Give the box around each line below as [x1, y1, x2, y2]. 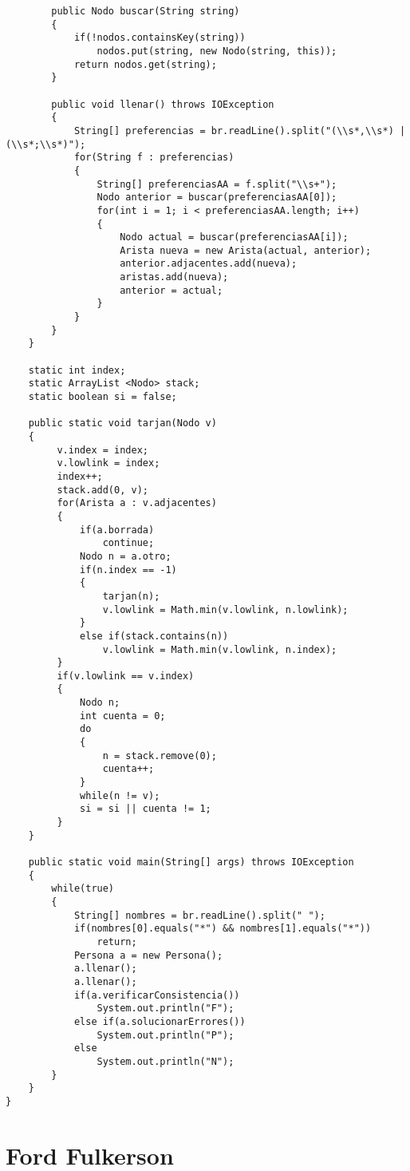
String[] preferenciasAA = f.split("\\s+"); [97, 178, 337, 190]
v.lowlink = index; [57, 457, 160, 469]
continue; [102, 537, 155, 549]
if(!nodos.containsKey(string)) [73, 32, 246, 44]
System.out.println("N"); [97, 1055, 235, 1067]
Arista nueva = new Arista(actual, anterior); [120, 244, 372, 256]
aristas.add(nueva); [120, 271, 229, 283]
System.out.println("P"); [97, 1029, 235, 1041]
